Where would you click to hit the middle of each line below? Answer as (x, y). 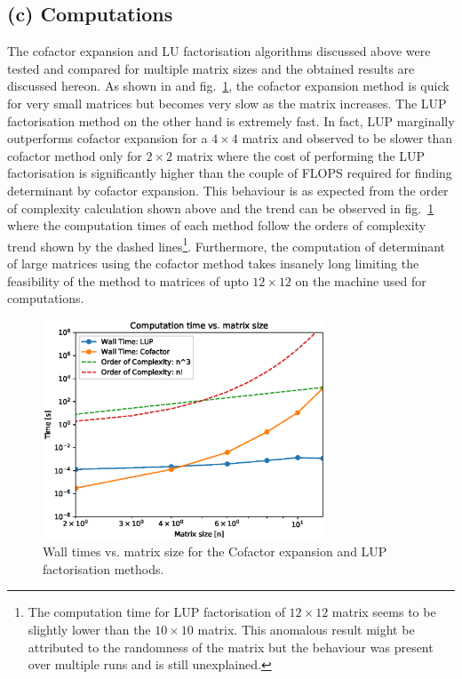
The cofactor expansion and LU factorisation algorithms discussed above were (219, 51)
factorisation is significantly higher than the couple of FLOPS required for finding (230, 173)
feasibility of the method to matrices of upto (128, 280)
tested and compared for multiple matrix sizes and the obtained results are (211, 68)
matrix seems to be (384, 612)
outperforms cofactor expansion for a (108, 138)
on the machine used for (361, 280)
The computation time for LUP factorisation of (156, 612)
